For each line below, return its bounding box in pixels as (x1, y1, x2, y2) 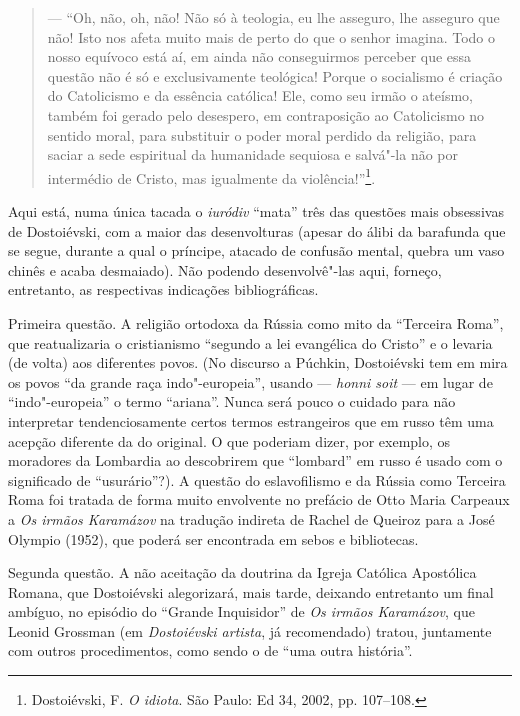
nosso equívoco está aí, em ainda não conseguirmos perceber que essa (47, 46, 472, 67)
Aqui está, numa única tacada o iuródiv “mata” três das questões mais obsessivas (8, 201, 504, 221)
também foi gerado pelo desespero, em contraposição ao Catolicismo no (47, 104, 485, 125)
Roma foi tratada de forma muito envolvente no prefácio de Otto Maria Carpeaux (8, 489, 510, 510)
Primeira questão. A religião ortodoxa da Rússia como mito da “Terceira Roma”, (8, 312, 504, 333)
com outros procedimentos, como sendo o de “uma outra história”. (8, 640, 413, 661)
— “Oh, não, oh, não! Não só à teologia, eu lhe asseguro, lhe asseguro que (47, 7, 500, 27)
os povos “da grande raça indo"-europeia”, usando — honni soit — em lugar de (8, 371, 493, 392)
